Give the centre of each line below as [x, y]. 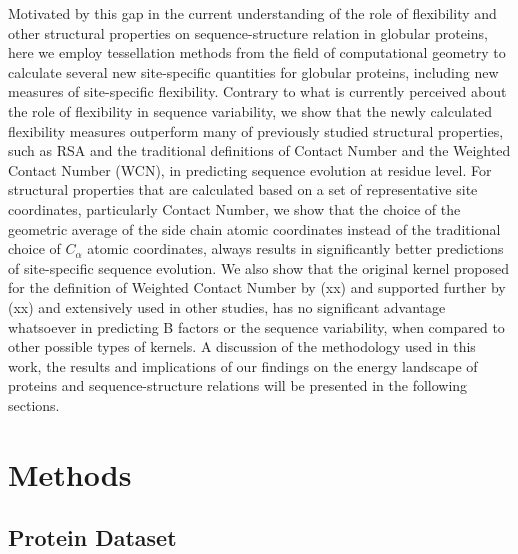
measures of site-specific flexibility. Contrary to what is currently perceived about [257, 91]
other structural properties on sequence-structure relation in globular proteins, [248, 32]
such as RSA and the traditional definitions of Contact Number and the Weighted [259, 150]
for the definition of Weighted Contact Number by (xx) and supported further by [257, 287]
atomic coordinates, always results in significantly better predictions [295, 248]
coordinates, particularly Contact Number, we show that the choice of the [234, 208]
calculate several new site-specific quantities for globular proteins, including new [253, 71]
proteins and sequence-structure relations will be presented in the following [238, 385]
